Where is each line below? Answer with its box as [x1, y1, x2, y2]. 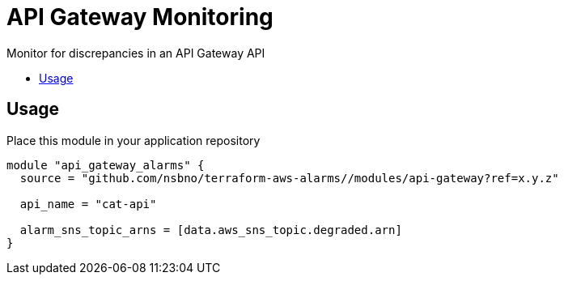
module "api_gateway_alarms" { [6, 158, 205, 172]
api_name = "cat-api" [19, 197, 157, 211]
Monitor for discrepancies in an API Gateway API [6, 45, 265, 60]
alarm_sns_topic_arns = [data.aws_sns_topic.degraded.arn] [19, 223, 402, 236]
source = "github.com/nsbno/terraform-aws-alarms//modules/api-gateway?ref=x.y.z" [19, 171, 559, 185]
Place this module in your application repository [6, 133, 261, 147]
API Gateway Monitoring [6, 3, 274, 31]
